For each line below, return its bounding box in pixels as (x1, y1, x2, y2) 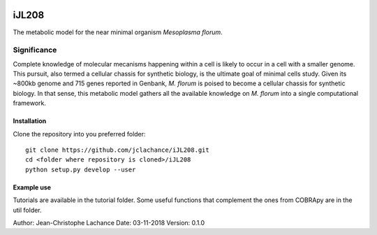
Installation (13, 117, 47, 125)
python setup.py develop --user (25, 165, 136, 173)
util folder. (13, 206, 42, 214)
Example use (13, 183, 52, 192)
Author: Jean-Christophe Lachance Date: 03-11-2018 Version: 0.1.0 (13, 218, 205, 227)
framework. (13, 99, 47, 108)
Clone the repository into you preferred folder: (13, 129, 146, 138)
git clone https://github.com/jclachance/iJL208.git (25, 146, 209, 154)
